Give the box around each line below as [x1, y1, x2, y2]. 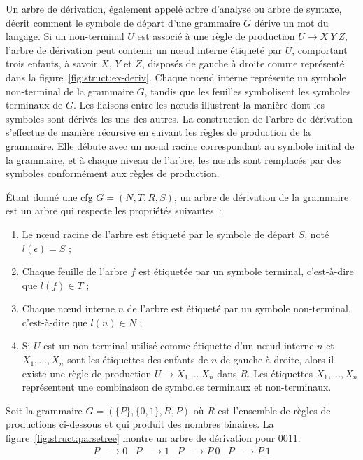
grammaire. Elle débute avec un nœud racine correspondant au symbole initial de [6, 138, 355, 153]
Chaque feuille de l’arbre [22, 264, 128, 279]
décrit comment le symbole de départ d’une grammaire [6, 15, 241, 29]
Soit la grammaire [6, 403, 83, 417]
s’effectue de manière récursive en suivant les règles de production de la [6, 125, 311, 139]
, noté [304, 226, 329, 241]
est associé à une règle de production [137, 29, 295, 43]
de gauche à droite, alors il [220, 352, 334, 367]
